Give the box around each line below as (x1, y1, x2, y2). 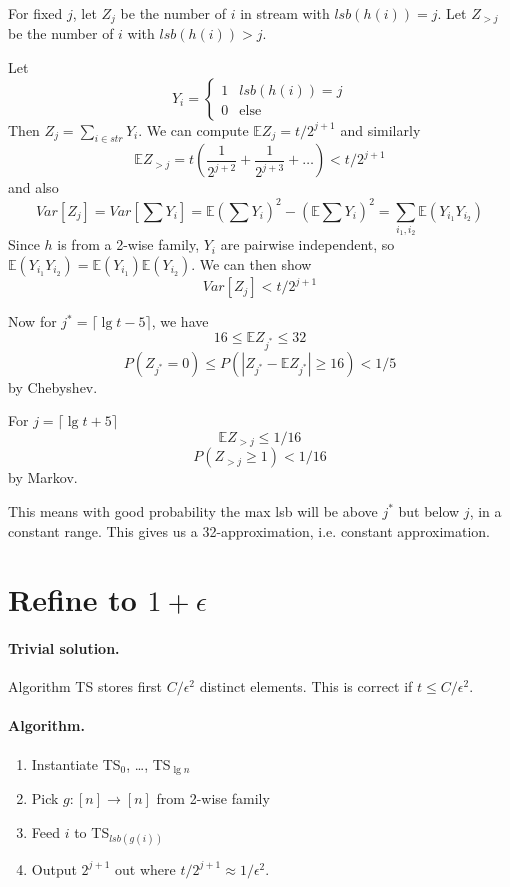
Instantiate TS (31, 753, 121, 774)
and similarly (340, 119, 421, 140)
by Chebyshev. (8, 376, 98, 397)
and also (8, 177, 59, 198)
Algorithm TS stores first (8, 676, 162, 697)
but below (398, 500, 460, 521)
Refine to (8, 579, 137, 620)
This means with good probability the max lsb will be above (8, 500, 378, 521)
